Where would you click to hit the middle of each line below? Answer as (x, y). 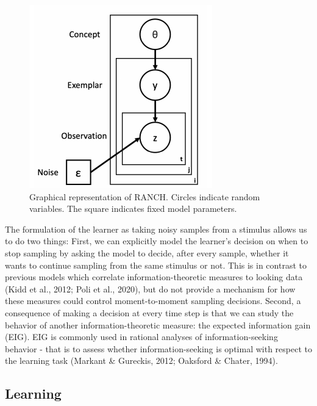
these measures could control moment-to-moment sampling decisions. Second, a (153, 301)
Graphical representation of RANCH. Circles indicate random (145, 196)
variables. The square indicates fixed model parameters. (133, 208)
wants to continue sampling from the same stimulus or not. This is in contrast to (156, 265)
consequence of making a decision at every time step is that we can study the (149, 312)
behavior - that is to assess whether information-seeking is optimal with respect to (158, 348)
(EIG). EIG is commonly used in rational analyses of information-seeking (141, 337)
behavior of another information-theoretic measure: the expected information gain (158, 324)
